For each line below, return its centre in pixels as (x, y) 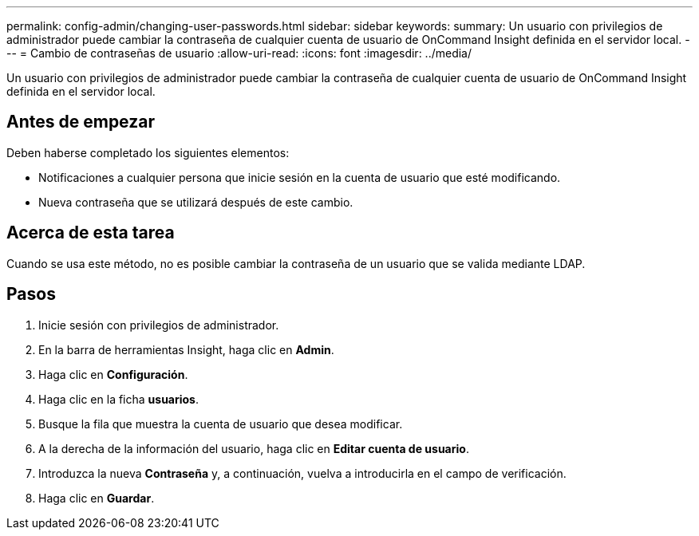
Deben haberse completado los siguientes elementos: (148, 152)
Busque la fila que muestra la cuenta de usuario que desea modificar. (221, 424)
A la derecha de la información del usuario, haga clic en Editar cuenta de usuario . (254, 448)
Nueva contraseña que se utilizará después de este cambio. (196, 202)
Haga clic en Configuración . (113, 374)
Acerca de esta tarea (91, 233)
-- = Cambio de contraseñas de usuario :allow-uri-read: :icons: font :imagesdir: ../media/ (239, 53)
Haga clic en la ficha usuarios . (119, 399)
